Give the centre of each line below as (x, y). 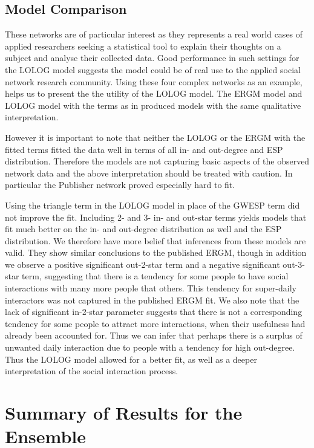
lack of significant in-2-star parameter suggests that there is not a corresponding (154, 312)
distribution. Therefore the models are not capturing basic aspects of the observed (157, 161)
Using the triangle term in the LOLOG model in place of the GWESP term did (152, 205)
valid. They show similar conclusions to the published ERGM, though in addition (156, 252)
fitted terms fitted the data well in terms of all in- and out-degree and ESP (144, 149)
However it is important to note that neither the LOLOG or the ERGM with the (155, 137)
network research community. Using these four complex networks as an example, (154, 81)
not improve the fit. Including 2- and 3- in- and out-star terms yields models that (156, 217)
